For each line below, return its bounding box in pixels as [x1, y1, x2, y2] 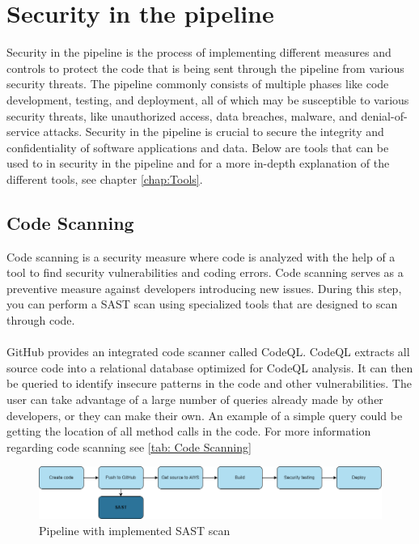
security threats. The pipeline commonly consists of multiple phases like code [6, 75, 389, 92]
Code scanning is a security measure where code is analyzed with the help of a [6, 248, 396, 265]
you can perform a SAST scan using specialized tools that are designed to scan [6, 295, 398, 312]
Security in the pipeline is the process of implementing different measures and [6, 44, 391, 61]
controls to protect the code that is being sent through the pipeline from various [6, 59, 404, 76]
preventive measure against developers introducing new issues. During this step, [6, 279, 402, 296]
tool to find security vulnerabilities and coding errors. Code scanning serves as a [6, 264, 404, 281]
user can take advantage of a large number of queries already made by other [6, 391, 383, 408]
